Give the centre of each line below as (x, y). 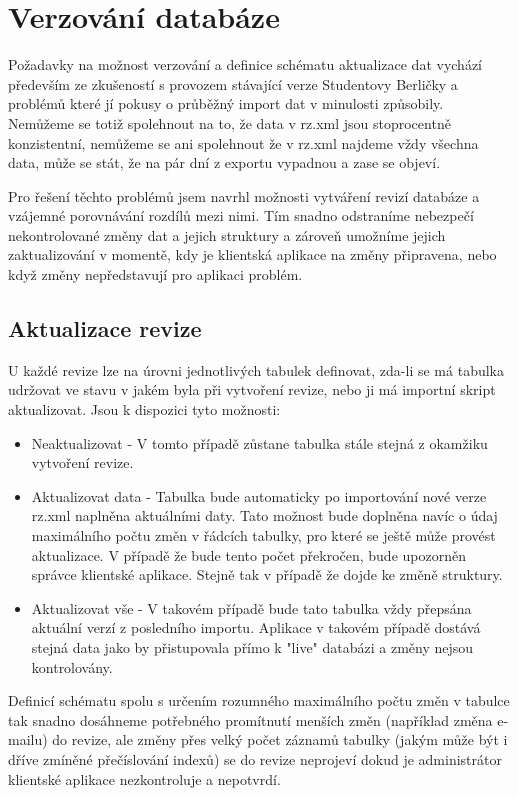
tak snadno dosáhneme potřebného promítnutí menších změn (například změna (250, 719)
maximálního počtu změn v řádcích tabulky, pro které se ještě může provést (263, 535)
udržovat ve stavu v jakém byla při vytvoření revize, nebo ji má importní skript (252, 389)
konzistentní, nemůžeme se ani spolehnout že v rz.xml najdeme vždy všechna (243, 142)
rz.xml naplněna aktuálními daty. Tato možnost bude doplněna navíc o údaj (264, 515)
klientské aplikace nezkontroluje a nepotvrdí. (144, 778)
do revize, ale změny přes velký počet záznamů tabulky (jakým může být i (280, 739)
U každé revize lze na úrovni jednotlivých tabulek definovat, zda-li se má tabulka (256, 369)
